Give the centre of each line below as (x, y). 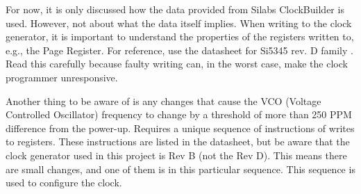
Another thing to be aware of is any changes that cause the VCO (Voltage (163, 100)
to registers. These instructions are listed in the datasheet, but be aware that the (178, 142)
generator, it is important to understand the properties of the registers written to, (180, 37)
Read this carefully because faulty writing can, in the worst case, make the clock (177, 64)
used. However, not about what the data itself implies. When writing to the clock (179, 23)
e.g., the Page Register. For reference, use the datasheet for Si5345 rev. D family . (179, 50)
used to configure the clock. (64, 183)
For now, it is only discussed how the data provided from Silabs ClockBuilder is (175, 9)
